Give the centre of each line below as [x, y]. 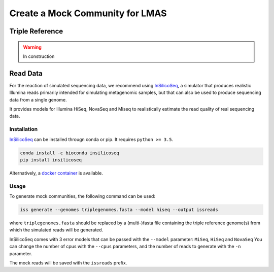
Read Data [26, 73]
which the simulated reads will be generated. [56, 230]
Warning [32, 47]
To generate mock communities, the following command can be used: [82, 196]
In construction [39, 56]
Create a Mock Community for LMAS [88, 13]
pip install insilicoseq [51, 160]
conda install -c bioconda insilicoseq [70, 153]
